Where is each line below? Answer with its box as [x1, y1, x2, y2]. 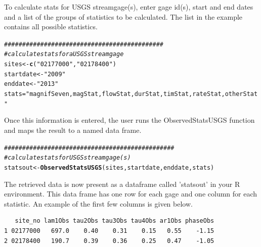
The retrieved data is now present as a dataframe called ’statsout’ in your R [4, 178, 240, 189]
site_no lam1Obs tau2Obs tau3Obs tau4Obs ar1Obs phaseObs [15, 217, 214, 225]
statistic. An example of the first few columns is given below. [4, 198, 193, 209]
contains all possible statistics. [4, 21, 98, 32]
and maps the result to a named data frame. [4, 124, 142, 135]
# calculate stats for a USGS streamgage [4, 51, 124, 58]
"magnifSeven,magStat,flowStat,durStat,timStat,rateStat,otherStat [25, 90, 258, 98]
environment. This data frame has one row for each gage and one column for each [4, 188, 257, 199]
